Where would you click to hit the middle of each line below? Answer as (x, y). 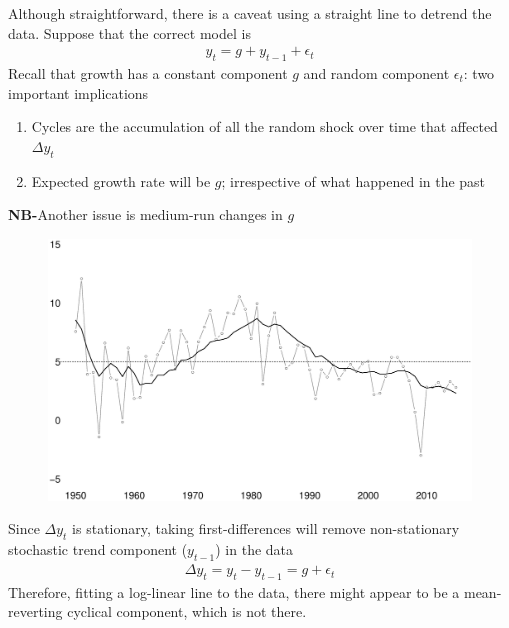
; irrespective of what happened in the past (353, 180)
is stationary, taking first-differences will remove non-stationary (266, 528)
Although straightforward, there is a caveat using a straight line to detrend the (250, 13)
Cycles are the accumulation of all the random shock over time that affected (264, 126)
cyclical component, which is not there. (187, 611)
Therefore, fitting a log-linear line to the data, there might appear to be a (234, 591)
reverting (35, 611)
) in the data (254, 549)
